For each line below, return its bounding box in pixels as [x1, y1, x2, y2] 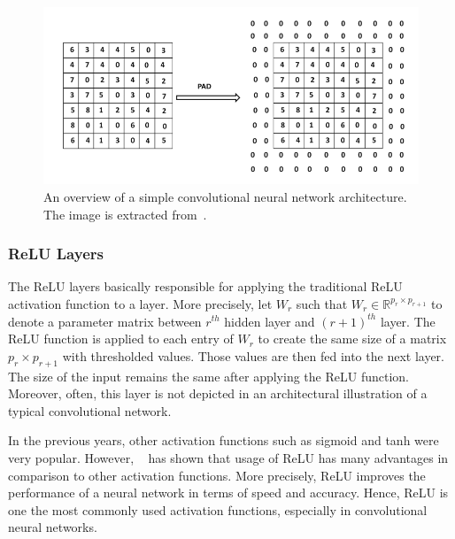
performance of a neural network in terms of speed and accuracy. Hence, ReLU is [8, 483, 449, 502]
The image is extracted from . [43, 204, 207, 223]
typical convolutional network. [8, 401, 172, 420]
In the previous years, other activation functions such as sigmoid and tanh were [8, 431, 439, 450]
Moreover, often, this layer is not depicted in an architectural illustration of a [8, 384, 428, 403]
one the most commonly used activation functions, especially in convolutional [8, 500, 428, 519]
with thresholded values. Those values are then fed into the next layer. [62, 346, 444, 365]
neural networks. [8, 518, 97, 536]
